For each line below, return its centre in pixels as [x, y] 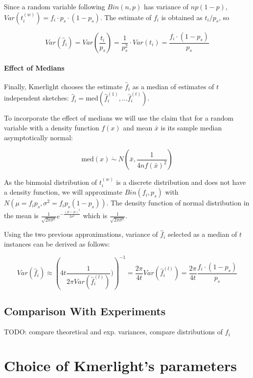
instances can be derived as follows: [57, 243]
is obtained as [182, 17]
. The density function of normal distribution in [178, 203]
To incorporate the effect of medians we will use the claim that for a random [119, 118]
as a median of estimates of [173, 86]
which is [95, 215]
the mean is [21, 215]
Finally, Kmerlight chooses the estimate [63, 86]
